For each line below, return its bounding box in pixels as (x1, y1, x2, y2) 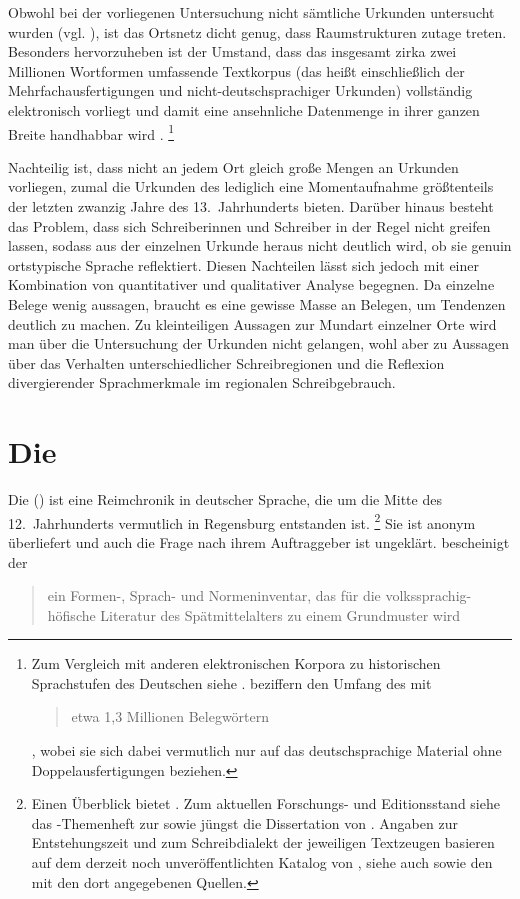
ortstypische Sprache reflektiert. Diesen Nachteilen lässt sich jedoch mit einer (8, 254, 479, 275)
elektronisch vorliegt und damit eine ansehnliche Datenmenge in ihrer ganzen (8, 99, 480, 120)
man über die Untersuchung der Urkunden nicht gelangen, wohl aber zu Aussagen (8, 333, 509, 354)
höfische (47, 604, 96, 625)
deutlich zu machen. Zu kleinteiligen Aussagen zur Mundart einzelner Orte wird (8, 313, 497, 334)
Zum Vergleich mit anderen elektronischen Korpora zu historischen (31, 653, 441, 674)
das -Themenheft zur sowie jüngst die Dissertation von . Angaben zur (31, 812, 458, 833)
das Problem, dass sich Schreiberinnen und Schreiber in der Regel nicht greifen (8, 215, 491, 236)
